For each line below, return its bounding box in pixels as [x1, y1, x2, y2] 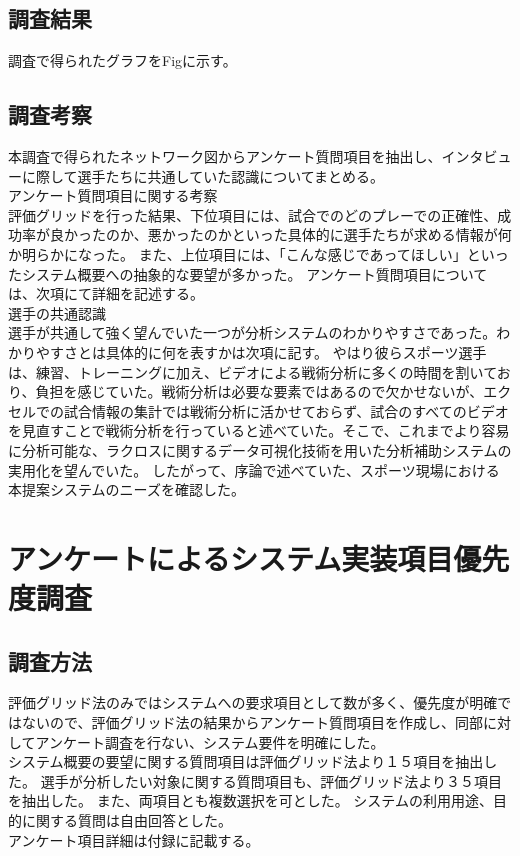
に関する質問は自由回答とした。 [21, 810, 232, 831]
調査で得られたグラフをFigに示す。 [8, 50, 237, 71]
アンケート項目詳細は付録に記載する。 [8, 829, 260, 850]
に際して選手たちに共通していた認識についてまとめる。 [21, 165, 385, 186]
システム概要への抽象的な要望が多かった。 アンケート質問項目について [21, 263, 488, 284]
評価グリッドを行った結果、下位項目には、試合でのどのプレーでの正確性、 [8, 204, 498, 225]
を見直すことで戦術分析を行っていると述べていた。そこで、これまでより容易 [8, 420, 510, 441]
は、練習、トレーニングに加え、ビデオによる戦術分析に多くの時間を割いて [8, 361, 497, 382]
